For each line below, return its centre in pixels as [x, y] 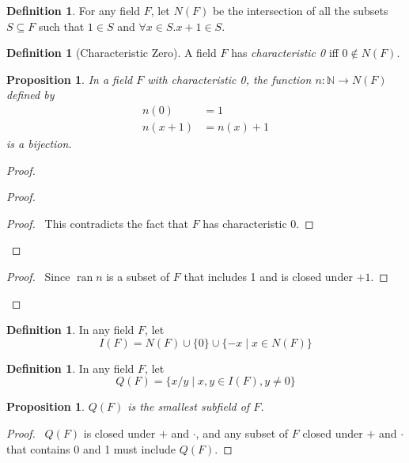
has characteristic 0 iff [285, 53]
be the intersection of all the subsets [300, 10]
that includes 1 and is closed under [268, 276]
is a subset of [138, 276]
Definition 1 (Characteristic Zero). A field [112, 53]
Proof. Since [38, 276]
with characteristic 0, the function [229, 79]
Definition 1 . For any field [74, 10]
